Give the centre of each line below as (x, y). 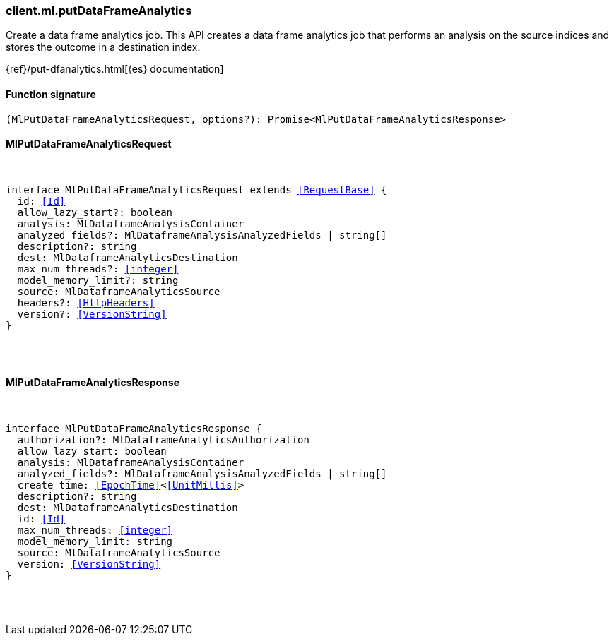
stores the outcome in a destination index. (103, 47)
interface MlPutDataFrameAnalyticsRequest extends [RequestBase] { (196, 190)
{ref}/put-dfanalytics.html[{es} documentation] (115, 69)
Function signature (51, 94)
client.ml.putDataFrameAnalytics (99, 11)
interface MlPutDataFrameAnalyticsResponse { (134, 429)
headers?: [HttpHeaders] (86, 302)
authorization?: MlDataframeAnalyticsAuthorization (163, 440)
